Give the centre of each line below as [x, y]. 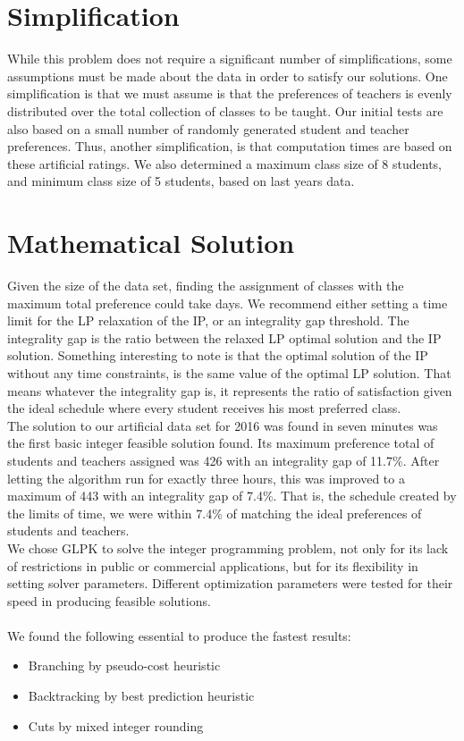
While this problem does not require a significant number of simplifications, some [230, 59]
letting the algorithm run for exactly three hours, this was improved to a [206, 478]
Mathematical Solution [151, 243]
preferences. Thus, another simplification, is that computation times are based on [230, 146]
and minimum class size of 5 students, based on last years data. [181, 181]
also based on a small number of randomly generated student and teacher [208, 128]
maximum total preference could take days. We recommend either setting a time [228, 303]
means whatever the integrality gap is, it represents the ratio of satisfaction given [230, 390]
